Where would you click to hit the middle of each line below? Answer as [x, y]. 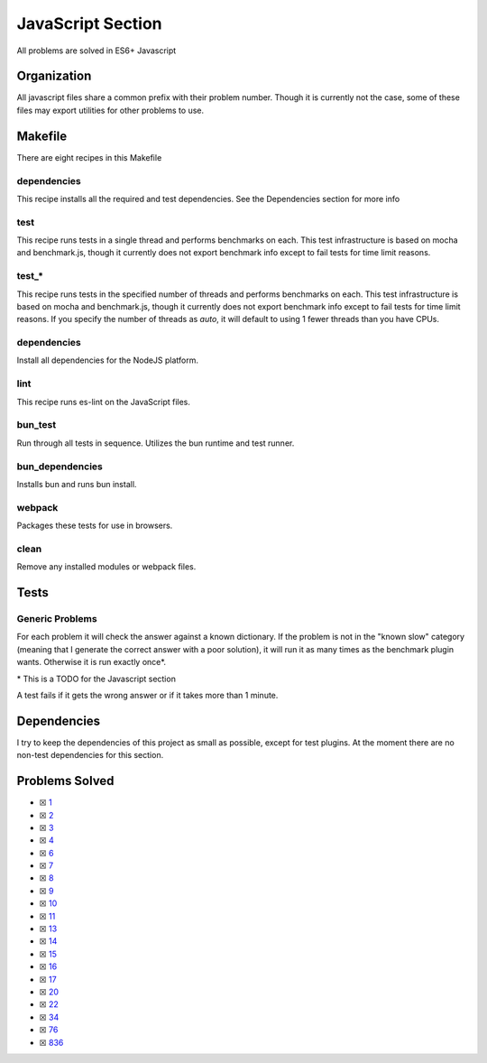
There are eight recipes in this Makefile [89, 157]
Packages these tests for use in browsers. [95, 526]
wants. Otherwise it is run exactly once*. [92, 662]
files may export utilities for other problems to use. [110, 110]
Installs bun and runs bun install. [77, 484]
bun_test [37, 425]
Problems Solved [65, 781]
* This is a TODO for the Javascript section [96, 679]
